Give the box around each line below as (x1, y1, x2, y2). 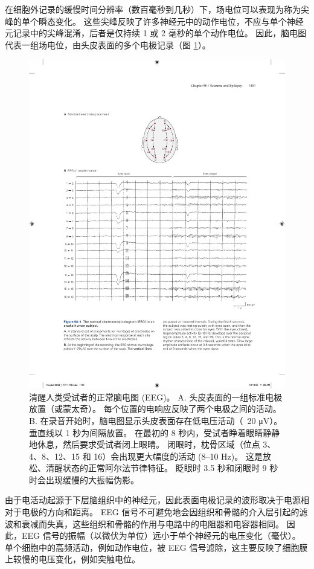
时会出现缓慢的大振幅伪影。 (29, 473, 139, 486)
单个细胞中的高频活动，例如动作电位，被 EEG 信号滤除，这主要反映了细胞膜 (5, 541, 308, 553)
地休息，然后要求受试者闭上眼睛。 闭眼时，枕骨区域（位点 (29, 438, 260, 451)
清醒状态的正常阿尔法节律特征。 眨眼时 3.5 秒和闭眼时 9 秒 (45, 461, 278, 474)
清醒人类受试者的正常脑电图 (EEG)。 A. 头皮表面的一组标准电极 (29, 390, 283, 403)
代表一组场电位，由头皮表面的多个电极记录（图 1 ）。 (5, 38, 211, 51)
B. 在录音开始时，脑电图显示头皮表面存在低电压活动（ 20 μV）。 (29, 414, 283, 426)
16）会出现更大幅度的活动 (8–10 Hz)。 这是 (94, 449, 263, 462)
